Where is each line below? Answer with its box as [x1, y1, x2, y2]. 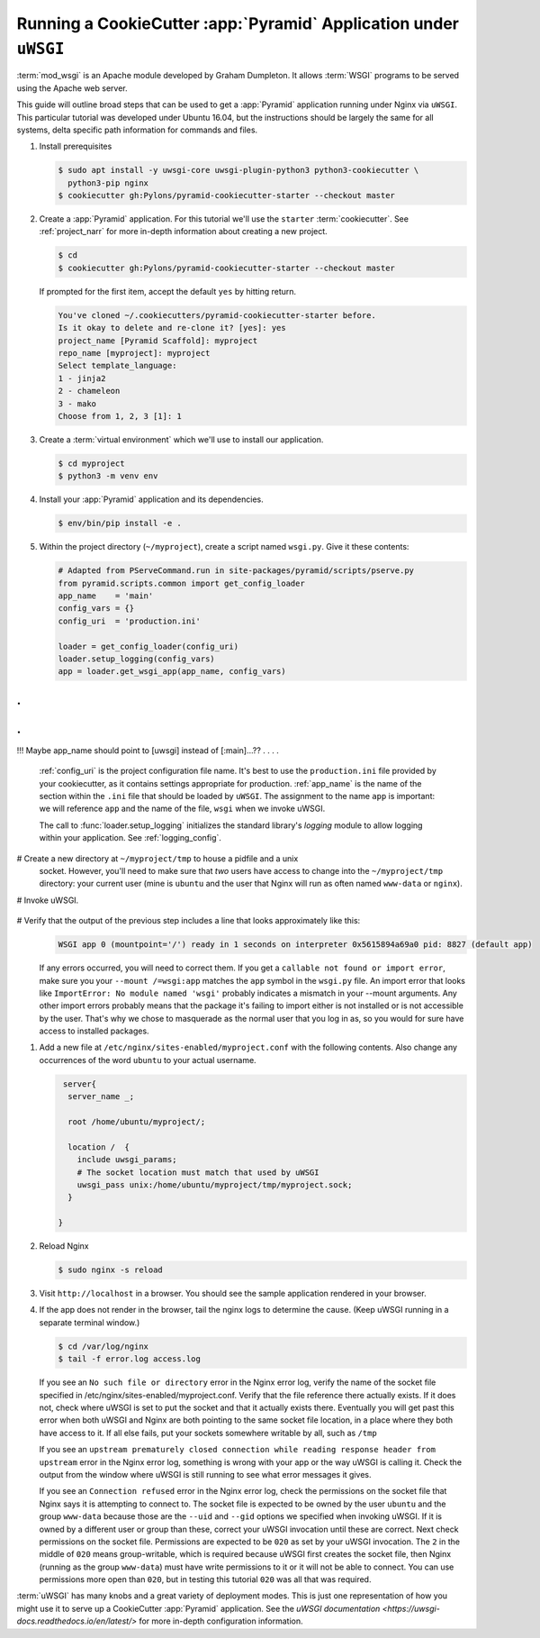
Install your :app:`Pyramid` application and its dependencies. [39, 494, 265, 505]
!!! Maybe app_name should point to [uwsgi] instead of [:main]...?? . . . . [16, 744, 279, 756]
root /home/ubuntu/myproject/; [67, 1117, 206, 1126]
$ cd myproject [58, 458, 125, 469]
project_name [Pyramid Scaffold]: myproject [58, 335, 258, 346]
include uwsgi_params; [76, 1154, 177, 1165]
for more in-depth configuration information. [139, 1615, 303, 1626]
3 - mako [58, 398, 97, 409]
